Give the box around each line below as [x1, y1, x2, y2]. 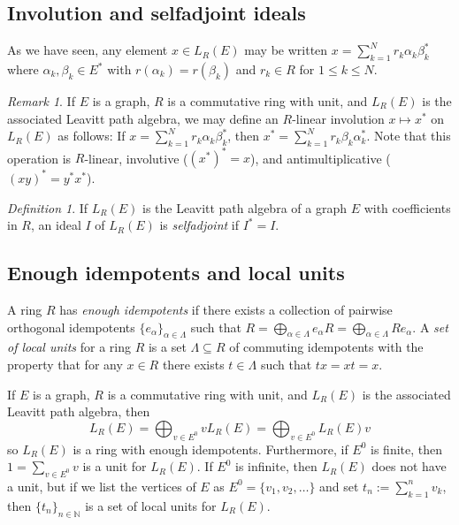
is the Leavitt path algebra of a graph [142, 198, 347, 217]
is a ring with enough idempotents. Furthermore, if [73, 439, 348, 458]
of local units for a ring [7, 338, 131, 356]
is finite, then [371, 439, 443, 458]
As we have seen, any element [7, 41, 168, 59]
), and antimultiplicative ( [250, 148, 391, 167]
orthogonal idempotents [7, 317, 135, 336]
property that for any [7, 354, 123, 373]
